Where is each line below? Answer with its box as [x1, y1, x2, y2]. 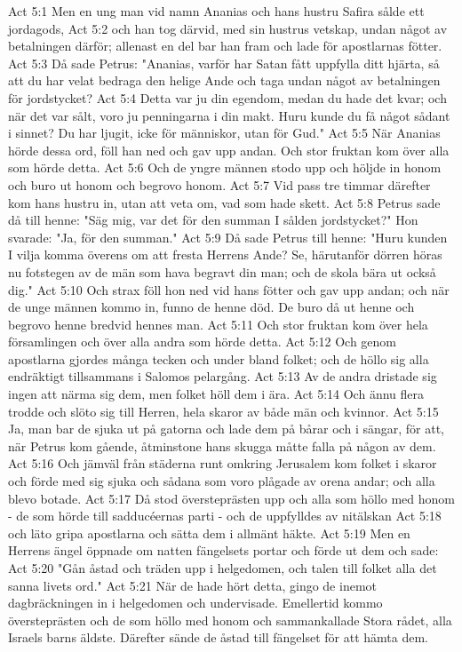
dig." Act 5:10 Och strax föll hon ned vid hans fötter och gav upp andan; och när [8, 280, 450, 298]
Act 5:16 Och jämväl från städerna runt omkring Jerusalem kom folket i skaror [8, 454, 437, 473]
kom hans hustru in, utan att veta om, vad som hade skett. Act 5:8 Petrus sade [8, 193, 441, 211]
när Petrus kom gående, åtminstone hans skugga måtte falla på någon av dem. [8, 436, 436, 455]
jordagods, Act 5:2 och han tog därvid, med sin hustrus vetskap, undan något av [8, 19, 448, 37]
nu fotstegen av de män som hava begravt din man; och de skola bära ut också [8, 262, 436, 281]
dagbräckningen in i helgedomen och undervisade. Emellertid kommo [8, 593, 383, 612]
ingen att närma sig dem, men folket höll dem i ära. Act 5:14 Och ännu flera [8, 385, 425, 403]
